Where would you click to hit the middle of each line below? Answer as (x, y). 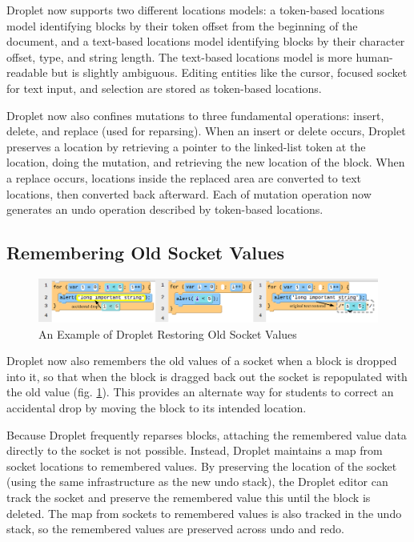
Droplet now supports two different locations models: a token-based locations (196, 10)
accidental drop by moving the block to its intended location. (157, 407)
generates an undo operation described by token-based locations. (165, 209)
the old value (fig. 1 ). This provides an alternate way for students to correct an (200, 392)
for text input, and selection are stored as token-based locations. (164, 88)
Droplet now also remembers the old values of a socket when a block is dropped (202, 361)
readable (27, 72)
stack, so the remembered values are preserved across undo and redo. (175, 529)
